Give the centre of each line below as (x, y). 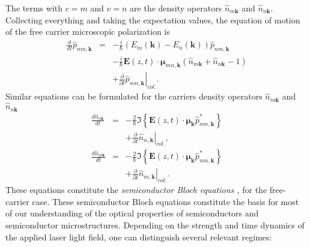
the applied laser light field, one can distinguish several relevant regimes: (139, 237)
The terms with (34, 8)
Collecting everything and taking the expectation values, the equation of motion (153, 19)
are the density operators (176, 8)
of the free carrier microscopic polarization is (88, 31)
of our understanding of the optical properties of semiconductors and (132, 213)
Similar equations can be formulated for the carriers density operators (134, 96)
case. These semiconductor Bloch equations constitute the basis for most (166, 201)
